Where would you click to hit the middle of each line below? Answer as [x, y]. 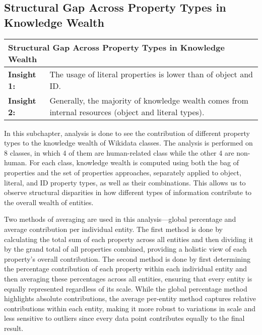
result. [14, 328]
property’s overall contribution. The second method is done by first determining [127, 258]
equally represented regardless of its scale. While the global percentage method [126, 288]
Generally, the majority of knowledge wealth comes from [149, 100]
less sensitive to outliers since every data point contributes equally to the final [124, 318]
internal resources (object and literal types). [127, 112]
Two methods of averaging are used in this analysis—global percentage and [120, 219]
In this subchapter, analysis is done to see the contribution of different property [127, 133]
